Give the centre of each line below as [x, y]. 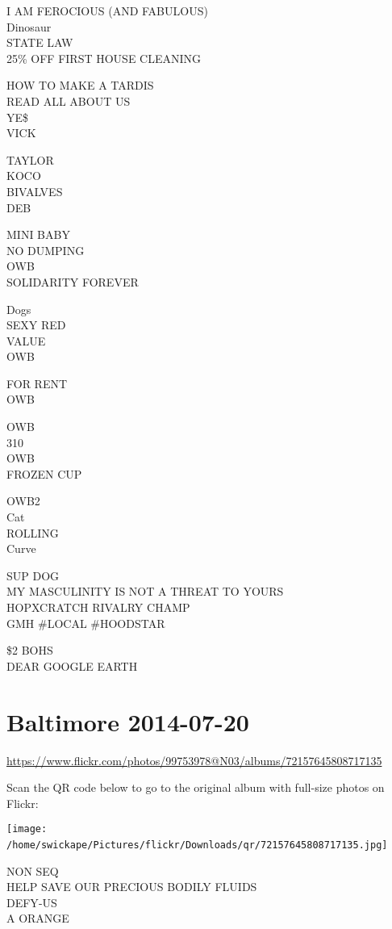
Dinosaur [29, 26]
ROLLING [33, 532]
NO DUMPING [46, 250]
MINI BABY [38, 234]
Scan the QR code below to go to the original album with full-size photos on [196, 787]
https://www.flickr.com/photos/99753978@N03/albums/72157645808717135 [194, 760]
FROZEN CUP [44, 473]
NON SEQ [33, 870]
